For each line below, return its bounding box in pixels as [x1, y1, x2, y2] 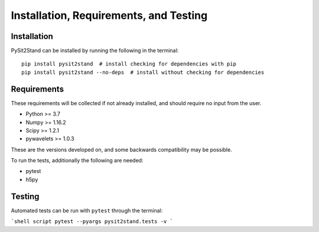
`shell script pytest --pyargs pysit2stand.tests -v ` [11, 218, 174, 225]
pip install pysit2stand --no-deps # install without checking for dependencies [21, 68, 265, 76]
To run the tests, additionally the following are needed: [11, 157, 144, 164]
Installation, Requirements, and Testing [11, 9, 208, 22]
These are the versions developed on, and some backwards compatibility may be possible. [11, 146, 233, 153]
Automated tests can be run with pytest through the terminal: [11, 207, 163, 214]
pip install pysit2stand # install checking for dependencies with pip [21, 61, 236, 67]
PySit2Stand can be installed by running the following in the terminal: [11, 47, 179, 54]
